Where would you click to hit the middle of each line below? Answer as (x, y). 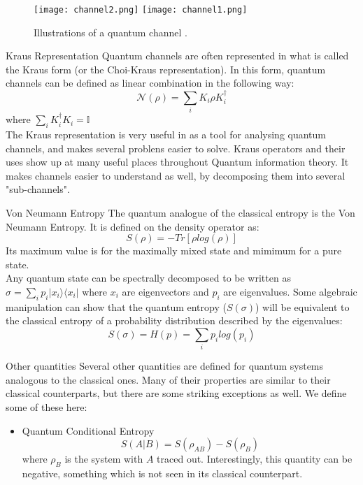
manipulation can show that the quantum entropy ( (116, 306)
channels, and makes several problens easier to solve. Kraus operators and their (176, 148)
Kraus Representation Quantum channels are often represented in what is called (177, 56)
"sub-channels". (38, 189)
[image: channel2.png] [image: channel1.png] (141, 10)
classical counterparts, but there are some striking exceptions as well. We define (176, 393)
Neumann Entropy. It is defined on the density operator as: (133, 226)
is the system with (104, 459)
